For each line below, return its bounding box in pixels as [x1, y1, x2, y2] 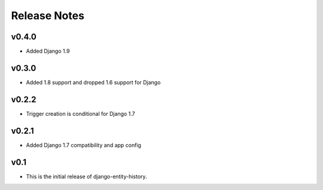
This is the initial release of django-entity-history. [26, 173, 147, 180]
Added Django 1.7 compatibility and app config [26, 141, 142, 149]
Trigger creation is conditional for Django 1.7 [26, 110, 135, 117]
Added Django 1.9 [26, 48, 70, 55]
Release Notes [11, 9, 85, 22]
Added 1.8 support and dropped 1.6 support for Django [26, 78, 161, 86]
